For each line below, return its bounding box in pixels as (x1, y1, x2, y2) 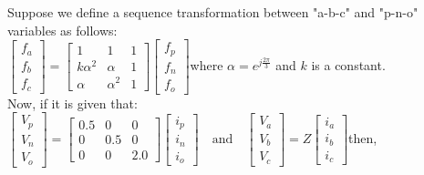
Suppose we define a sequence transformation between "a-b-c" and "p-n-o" (7, 3, 419, 21)
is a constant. (311, 55, 386, 74)
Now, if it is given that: (7, 93, 138, 112)
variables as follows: (7, 20, 118, 39)
